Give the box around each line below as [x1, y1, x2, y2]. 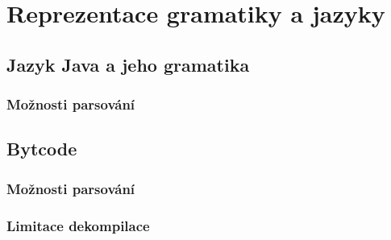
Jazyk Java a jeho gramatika [6, 52, 250, 77]
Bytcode [6, 136, 77, 161]
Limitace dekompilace [6, 215, 150, 235]
